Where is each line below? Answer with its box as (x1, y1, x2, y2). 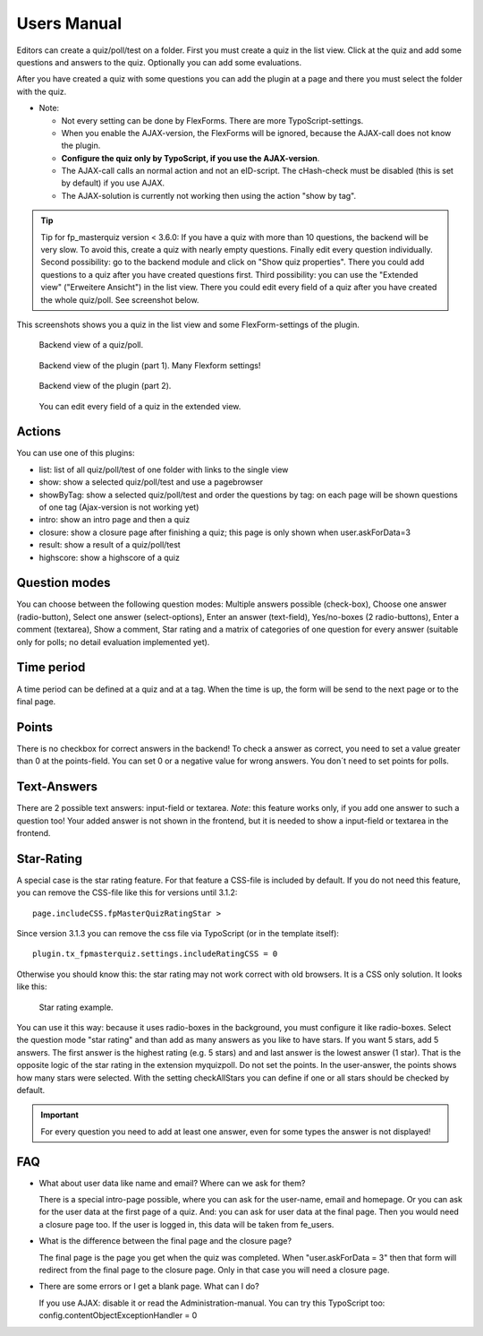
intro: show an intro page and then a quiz (38, 514, 191, 525)
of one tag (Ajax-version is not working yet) (38, 502, 199, 513)
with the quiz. (16, 86, 67, 97)
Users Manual (16, 13, 123, 33)
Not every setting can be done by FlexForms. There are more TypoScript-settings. (61, 115, 364, 125)
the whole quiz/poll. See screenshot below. (40, 294, 199, 305)
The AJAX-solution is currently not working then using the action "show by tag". (61, 190, 357, 201)
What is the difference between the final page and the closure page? (38, 1236, 292, 1246)
